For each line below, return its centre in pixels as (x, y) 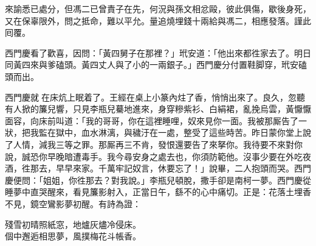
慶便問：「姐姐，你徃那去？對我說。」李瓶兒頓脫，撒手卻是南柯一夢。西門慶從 (158, 180)
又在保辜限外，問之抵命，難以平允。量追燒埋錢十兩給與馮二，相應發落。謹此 (158, 20)
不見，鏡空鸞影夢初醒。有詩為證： (73, 203)
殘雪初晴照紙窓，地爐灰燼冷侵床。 (73, 224)
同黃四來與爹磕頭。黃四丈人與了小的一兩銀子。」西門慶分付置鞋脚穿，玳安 (152, 65)
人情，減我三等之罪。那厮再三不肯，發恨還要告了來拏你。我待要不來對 (153, 144)
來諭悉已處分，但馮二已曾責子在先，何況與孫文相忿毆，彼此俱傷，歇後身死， (158, 8)
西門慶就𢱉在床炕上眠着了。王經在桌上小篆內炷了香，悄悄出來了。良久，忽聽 (155, 97)
